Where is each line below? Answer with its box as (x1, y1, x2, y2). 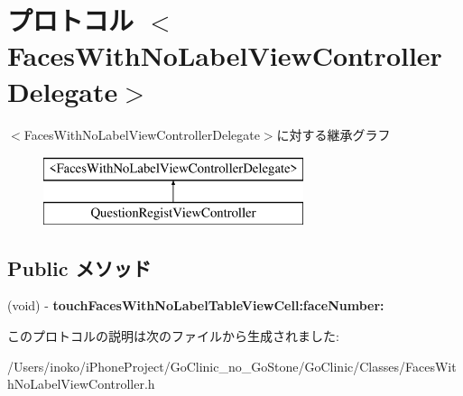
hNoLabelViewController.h (7, 374, 155, 393)
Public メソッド (7, 253, 152, 281)
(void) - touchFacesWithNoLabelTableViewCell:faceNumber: (7, 296, 384, 315)
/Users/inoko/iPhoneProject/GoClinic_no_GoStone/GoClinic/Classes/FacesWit (7, 356, 457, 375)
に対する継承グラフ (276, 124, 391, 143)
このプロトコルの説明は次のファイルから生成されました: (7, 327, 339, 345)
